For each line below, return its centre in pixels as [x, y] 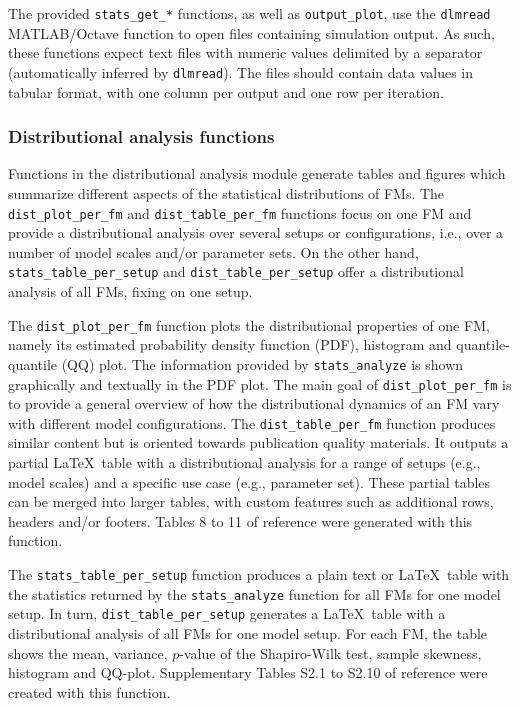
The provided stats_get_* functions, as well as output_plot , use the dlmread [249, 13]
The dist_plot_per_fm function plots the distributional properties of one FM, [249, 324]
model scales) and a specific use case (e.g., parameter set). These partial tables [249, 481]
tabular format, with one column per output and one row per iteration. [226, 91]
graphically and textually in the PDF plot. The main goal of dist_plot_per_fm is [260, 383]
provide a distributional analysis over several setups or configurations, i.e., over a [256, 232]
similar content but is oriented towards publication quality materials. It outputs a [258, 442]
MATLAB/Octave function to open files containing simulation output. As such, [251, 32]
